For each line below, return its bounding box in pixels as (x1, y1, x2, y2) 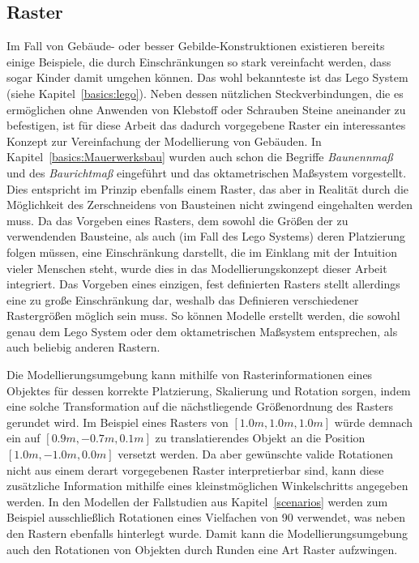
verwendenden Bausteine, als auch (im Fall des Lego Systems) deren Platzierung (6, 228, 406, 245)
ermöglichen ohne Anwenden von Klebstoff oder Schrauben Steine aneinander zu (6, 100, 406, 117)
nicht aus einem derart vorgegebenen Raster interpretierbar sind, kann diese (6, 461, 384, 478)
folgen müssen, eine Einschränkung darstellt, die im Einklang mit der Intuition (6, 243, 397, 260)
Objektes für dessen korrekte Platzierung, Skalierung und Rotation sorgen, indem (6, 382, 411, 399)
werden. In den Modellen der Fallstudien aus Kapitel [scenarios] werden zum (6, 493, 388, 510)
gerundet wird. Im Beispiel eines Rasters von (6, 413, 229, 430)
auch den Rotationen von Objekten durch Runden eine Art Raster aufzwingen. (6, 540, 398, 557)
